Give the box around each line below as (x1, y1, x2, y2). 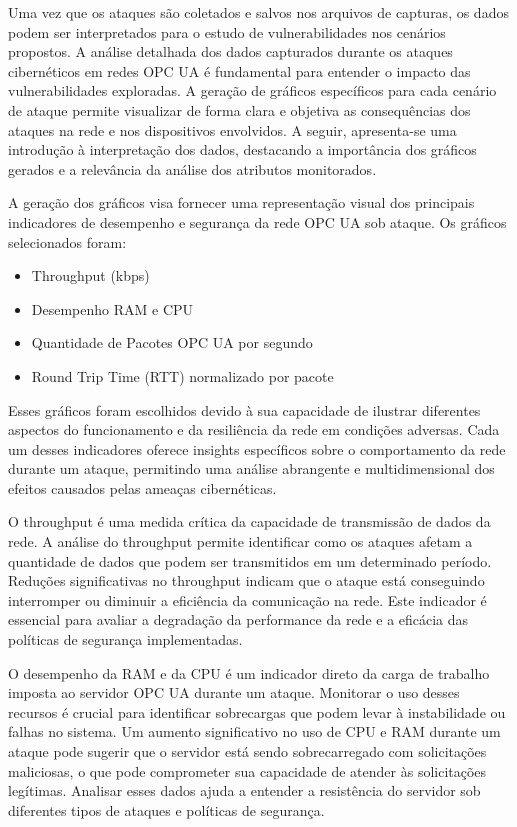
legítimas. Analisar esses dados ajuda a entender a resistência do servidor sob (8, 780, 481, 801)
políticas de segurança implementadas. (8, 629, 243, 650)
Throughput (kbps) (31, 265, 150, 286)
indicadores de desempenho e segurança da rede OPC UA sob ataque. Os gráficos (8, 211, 507, 232)
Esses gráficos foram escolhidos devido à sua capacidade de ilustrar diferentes (8, 399, 481, 420)
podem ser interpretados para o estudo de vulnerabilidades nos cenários (8, 21, 446, 42)
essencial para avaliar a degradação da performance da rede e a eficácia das (8, 609, 469, 630)
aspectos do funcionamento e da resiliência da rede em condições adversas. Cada (8, 419, 500, 440)
